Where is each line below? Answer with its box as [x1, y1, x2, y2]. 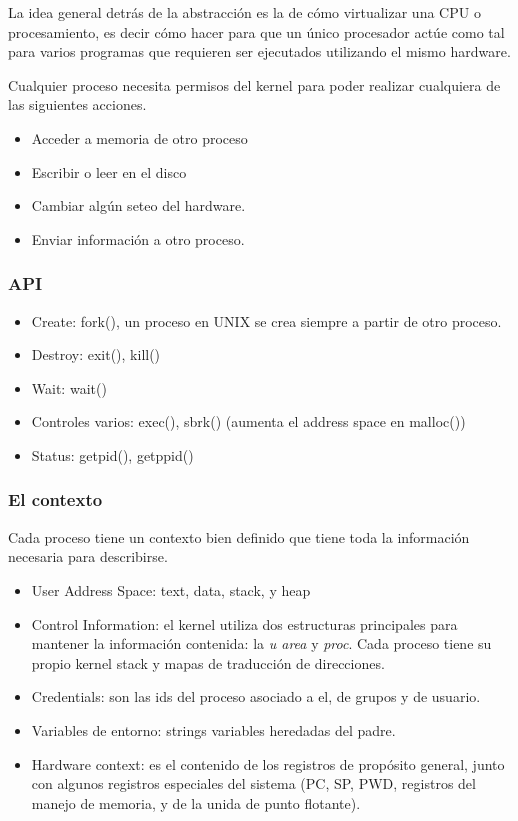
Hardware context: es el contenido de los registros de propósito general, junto [31, 753, 505, 774]
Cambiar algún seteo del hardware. [31, 195, 246, 216]
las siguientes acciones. [8, 94, 147, 115]
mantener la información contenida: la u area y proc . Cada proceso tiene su [31, 633, 492, 654]
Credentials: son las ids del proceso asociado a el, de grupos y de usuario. [31, 686, 481, 707]
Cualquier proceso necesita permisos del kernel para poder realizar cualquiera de [8, 74, 501, 95]
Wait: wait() [31, 377, 107, 398]
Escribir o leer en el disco [31, 161, 187, 182]
